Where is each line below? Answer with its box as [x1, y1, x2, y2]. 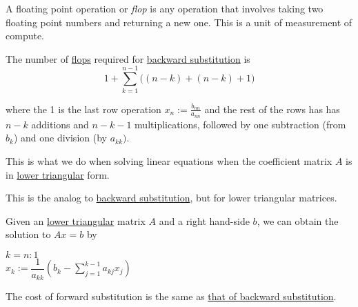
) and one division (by [13, 130, 107, 145]
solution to [6, 227, 51, 241]
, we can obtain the [257, 213, 339, 228]
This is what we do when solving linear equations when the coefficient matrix [6, 153, 332, 168]
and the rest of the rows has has [204, 101, 340, 116]
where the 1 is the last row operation [6, 101, 161, 116]
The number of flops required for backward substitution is [6, 51, 250, 66]
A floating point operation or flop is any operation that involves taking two [6, 1, 324, 15]
